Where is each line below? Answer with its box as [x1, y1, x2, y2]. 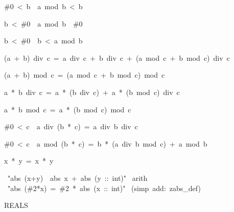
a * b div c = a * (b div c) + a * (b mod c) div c [4, 86, 180, 97]
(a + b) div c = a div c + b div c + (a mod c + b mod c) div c [4, 52, 230, 63]
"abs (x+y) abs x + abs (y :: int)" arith [7, 172, 148, 183]
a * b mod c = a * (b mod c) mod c [4, 104, 131, 114]
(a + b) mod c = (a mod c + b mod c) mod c [4, 69, 165, 80]
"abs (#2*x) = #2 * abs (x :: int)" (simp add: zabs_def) [7, 182, 201, 193]
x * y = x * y [4, 155, 54, 166]
